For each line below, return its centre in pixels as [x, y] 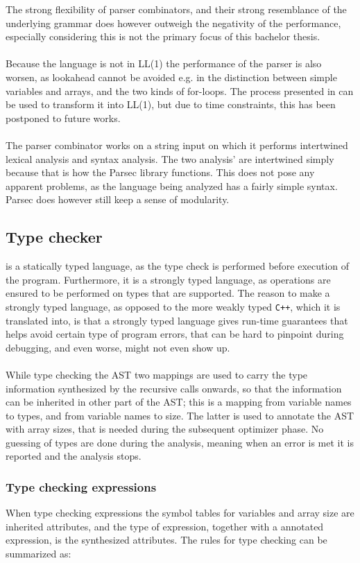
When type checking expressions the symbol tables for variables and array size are [180, 513]
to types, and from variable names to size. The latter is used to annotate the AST [180, 415]
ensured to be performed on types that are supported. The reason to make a [168, 293]
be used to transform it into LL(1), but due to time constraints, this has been [171, 104]
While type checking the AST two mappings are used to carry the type [157, 374]
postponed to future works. [63, 118]
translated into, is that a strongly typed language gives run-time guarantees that [177, 320]
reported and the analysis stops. [74, 456]
